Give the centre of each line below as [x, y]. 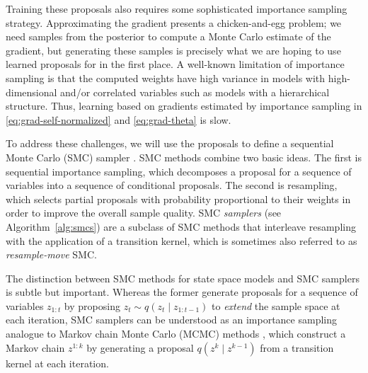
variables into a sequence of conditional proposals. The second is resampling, [172, 185]
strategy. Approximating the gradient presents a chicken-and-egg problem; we [174, 22]
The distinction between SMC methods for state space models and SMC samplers [183, 278]
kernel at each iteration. [57, 363]
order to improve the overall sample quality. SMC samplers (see [144, 213]
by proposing [92, 305]
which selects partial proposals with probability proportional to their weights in [178, 199]
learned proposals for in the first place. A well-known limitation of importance [175, 64]
